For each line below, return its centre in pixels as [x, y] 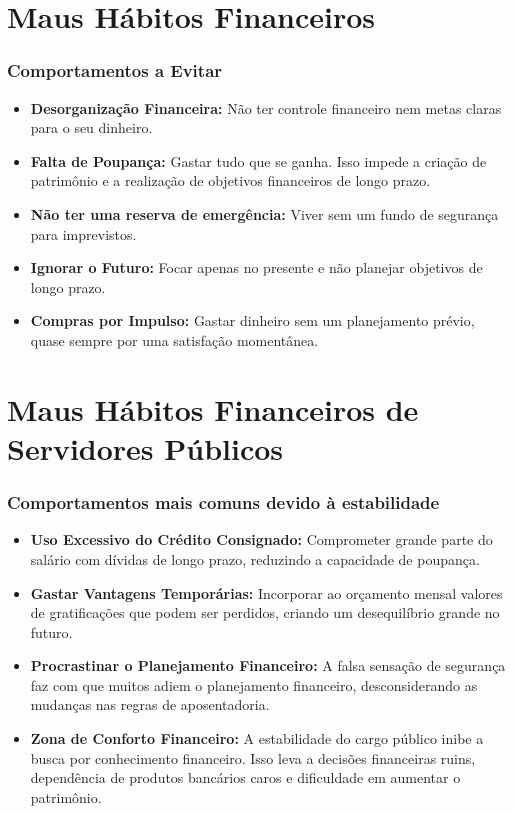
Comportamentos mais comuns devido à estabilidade [223, 502]
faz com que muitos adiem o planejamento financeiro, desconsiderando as [254, 684]
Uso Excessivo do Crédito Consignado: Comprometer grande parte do [261, 539]
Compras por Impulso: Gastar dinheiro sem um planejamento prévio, [252, 320]
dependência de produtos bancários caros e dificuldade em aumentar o [245, 777]
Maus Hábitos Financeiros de [213, 408]
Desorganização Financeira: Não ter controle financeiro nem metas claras [266, 107]
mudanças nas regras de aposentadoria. [150, 704]
